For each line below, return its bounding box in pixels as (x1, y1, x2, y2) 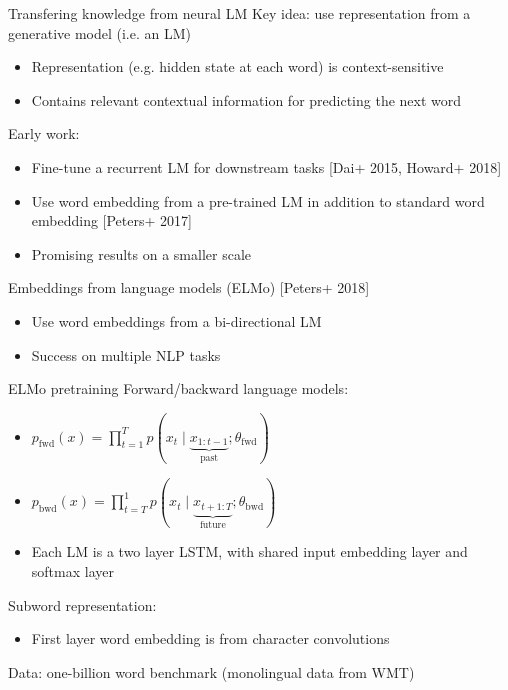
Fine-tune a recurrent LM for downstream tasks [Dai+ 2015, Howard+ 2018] (31, 156, 502, 177)
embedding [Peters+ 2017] (31, 210, 192, 231)
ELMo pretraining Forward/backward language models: (8, 378, 349, 399)
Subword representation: (8, 594, 157, 615)
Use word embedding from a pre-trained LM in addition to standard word (31, 190, 485, 211)
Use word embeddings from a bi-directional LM (31, 310, 322, 331)
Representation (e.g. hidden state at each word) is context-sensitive (31, 56, 444, 77)
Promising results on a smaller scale (31, 243, 252, 264)
